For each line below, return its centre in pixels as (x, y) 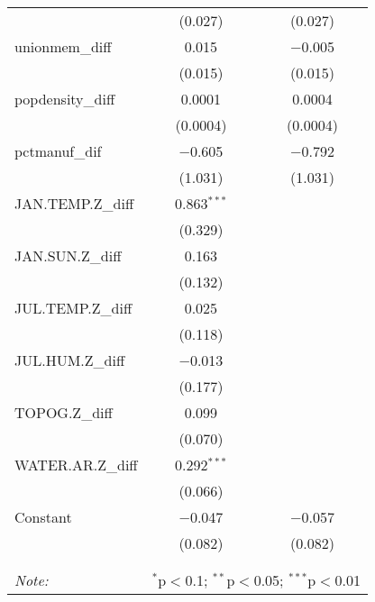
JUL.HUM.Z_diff (70, 360)
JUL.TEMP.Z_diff (73, 308)
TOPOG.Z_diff (64, 412)
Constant (43, 517)
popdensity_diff (65, 99)
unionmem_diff (63, 46)
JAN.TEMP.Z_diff (74, 203)
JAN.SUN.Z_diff (68, 255)
